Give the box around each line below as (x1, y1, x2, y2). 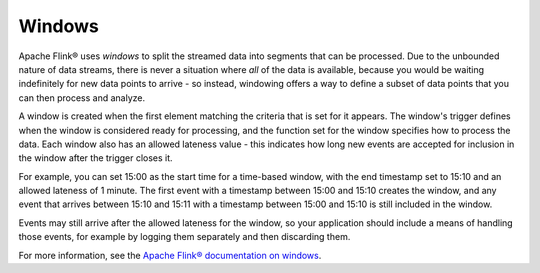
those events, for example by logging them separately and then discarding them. (18, 231, 351, 243)
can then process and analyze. (18, 91, 146, 104)
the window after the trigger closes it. (18, 152, 174, 164)
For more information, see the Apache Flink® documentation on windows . (18, 249, 322, 261)
